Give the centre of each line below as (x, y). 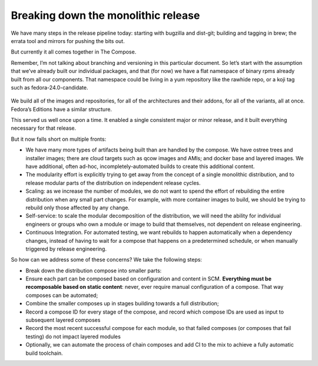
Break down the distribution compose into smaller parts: (94, 271)
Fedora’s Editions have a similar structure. (61, 109)
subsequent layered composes (63, 320)
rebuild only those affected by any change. (77, 207)
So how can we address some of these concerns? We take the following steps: (107, 260)
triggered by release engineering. (66, 249)
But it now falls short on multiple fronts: (59, 139)
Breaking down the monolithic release (105, 15)
